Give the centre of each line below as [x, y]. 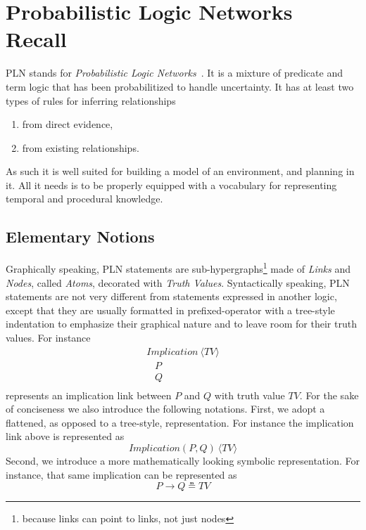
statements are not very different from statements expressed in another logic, [171, 296]
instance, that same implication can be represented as [121, 474]
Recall [36, 39]
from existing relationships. [81, 147]
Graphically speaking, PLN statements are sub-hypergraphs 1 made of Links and [178, 267]
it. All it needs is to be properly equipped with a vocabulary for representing [171, 185]
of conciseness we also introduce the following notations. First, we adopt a [165, 409]
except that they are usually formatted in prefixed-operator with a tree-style [170, 310]
